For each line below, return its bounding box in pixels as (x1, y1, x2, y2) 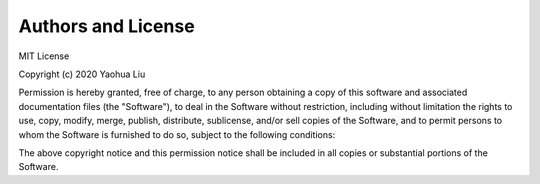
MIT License (18, 50, 70, 62)
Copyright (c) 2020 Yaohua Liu (18, 68, 146, 80)
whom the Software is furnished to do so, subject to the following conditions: (18, 128, 336, 140)
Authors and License (18, 15, 195, 37)
